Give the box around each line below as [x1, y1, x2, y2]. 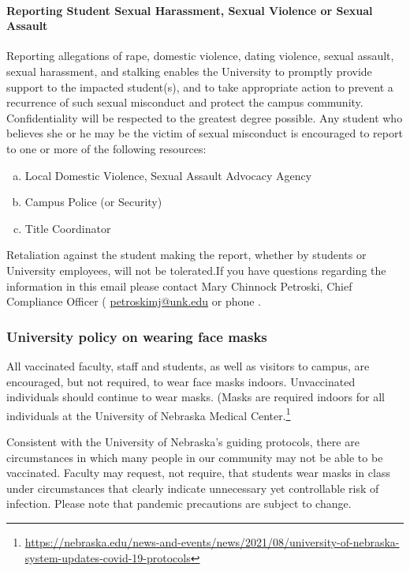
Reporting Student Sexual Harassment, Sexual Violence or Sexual [6, 2, 373, 18]
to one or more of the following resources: [6, 140, 207, 156]
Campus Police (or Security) [24, 193, 162, 210]
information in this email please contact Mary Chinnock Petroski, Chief [6, 277, 352, 294]
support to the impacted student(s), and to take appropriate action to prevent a [6, 78, 393, 95]
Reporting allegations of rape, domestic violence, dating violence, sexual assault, [6, 47, 394, 64]
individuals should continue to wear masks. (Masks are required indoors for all [6, 389, 385, 405]
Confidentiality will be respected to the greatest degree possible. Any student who [6, 109, 403, 126]
